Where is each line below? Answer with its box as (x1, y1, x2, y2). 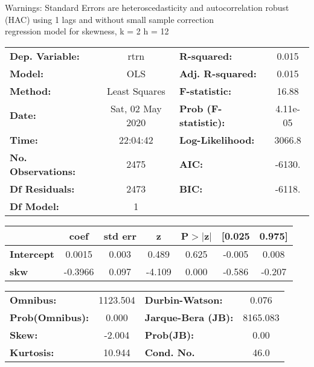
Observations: (10, 164, 76, 178)
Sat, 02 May (110, 101, 162, 115)
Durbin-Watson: (144, 292, 223, 307)
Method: (10, 83, 51, 98)
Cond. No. (144, 345, 195, 359)
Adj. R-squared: (179, 66, 257, 80)
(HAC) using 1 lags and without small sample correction (5, 13, 214, 25)
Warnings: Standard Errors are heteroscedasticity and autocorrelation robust (5, 1, 289, 13)
